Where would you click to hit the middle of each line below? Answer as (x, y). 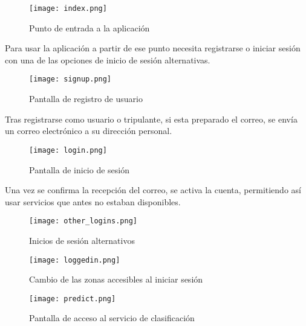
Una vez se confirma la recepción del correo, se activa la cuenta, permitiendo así (153, 190)
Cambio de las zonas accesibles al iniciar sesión (116, 279)
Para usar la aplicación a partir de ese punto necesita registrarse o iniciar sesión (153, 48)
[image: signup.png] (70, 79)
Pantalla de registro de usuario (86, 99)
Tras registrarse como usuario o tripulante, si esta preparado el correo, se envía (151, 119)
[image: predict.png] (73, 299)
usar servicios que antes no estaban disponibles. (93, 201)
